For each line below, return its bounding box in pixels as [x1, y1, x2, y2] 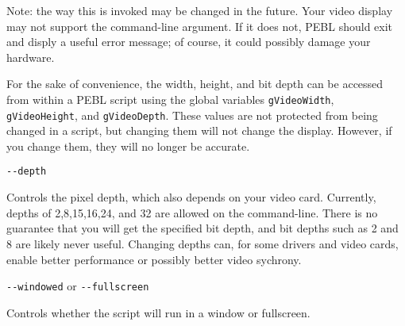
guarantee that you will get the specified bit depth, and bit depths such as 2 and [6, 220, 399, 236]
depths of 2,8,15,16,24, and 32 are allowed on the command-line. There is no [6, 204, 378, 221]
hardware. [6, 48, 55, 65]
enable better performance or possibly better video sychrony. [6, 251, 302, 267]
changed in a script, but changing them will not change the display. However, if [6, 122, 392, 139]
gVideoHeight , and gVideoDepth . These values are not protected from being [6, 106, 378, 123]
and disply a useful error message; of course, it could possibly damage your [6, 33, 371, 50]
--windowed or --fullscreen [6, 278, 149, 294]
